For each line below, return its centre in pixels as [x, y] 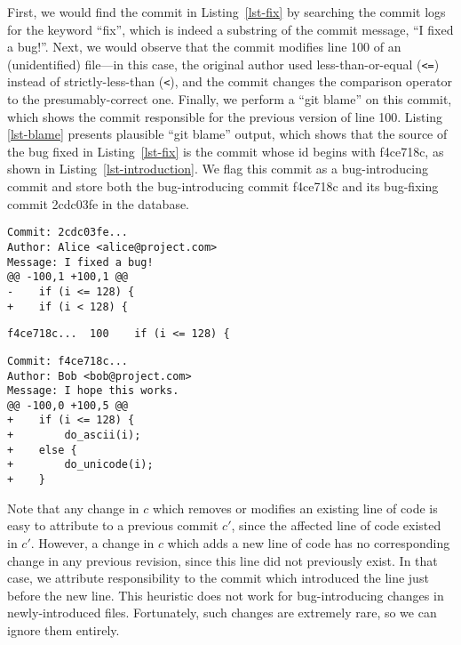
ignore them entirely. [64, 629]
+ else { [42, 450]
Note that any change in [73, 508]
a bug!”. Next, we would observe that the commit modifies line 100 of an [204, 47]
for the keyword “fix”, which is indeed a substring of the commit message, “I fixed [230, 29]
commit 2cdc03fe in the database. [99, 203]
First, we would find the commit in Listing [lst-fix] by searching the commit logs [227, 12]
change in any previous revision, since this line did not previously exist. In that [223, 560]
